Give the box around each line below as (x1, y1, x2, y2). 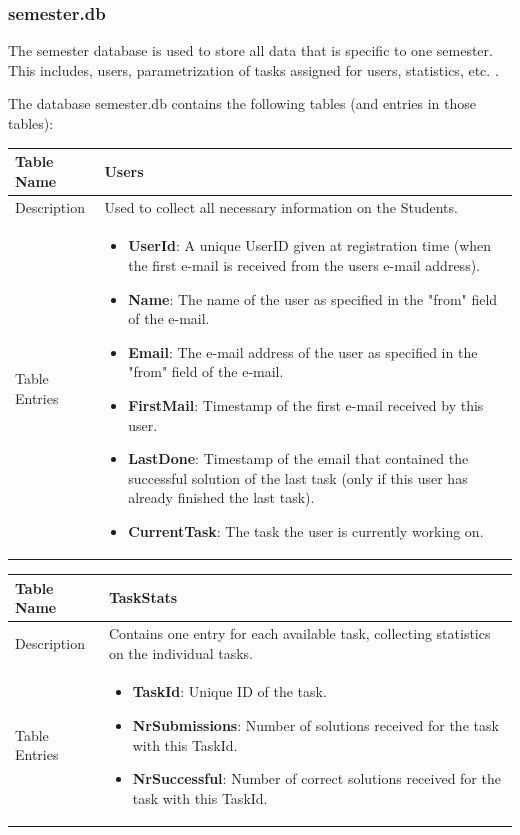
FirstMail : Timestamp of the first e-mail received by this (128, 394, 484, 415)
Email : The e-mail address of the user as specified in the (128, 341, 478, 362)
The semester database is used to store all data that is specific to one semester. (8, 40, 493, 61)
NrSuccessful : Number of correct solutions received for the (132, 768, 501, 789)
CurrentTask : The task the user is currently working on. (128, 520, 484, 541)
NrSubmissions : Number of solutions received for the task (132, 714, 499, 735)
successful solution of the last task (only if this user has (128, 467, 468, 488)
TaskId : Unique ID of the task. (132, 681, 327, 702)
